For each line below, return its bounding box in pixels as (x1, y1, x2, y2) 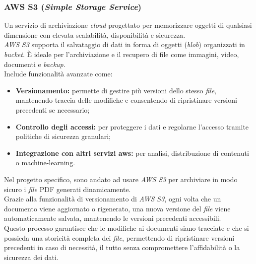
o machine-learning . (15, 157, 75, 168)
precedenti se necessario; (15, 104, 90, 115)
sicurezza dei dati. (4, 252, 59, 262)
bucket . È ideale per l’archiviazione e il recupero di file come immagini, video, (4, 49, 239, 59)
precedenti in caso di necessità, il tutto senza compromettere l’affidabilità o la (4, 242, 240, 253)
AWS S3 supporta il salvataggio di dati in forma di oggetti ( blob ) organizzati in (4, 39, 245, 50)
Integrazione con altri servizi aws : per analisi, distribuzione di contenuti (15, 147, 249, 158)
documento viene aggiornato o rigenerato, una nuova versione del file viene (4, 203, 231, 213)
